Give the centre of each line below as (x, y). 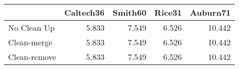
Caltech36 (84, 12)
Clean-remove (32, 57)
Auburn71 (210, 12)
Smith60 (129, 12)
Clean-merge (30, 42)
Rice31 (168, 12)
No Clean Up (31, 27)
